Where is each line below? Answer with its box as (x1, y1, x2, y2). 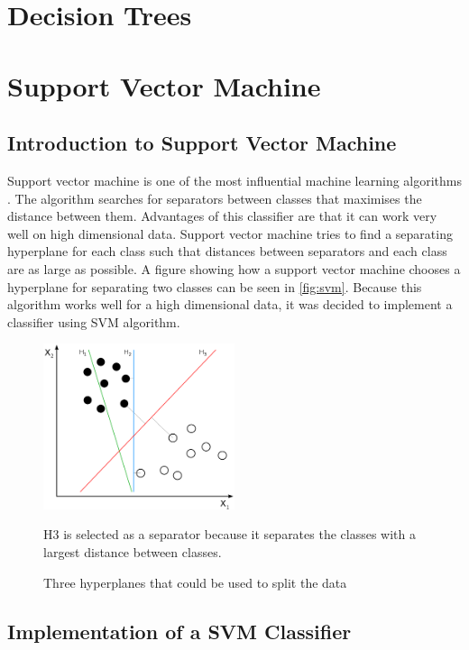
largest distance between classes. (43, 543, 222, 562)
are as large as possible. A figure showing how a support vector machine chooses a (7, 259, 461, 278)
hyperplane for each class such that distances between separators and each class (7, 242, 447, 261)
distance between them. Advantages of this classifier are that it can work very (7, 206, 437, 225)
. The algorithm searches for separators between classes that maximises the (7, 188, 422, 207)
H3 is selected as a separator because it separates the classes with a (43, 525, 416, 544)
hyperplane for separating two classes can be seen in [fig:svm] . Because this (7, 277, 422, 296)
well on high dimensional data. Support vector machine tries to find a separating (7, 224, 453, 243)
